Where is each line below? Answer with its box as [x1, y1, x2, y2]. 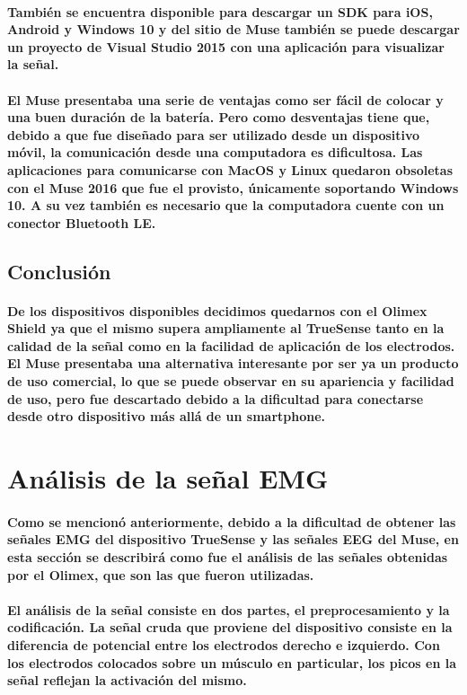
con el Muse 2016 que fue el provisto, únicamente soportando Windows [7, 178, 459, 197]
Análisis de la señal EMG [7, 460, 329, 497]
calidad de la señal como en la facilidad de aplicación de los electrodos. [7, 336, 455, 355]
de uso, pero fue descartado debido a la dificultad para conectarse [7, 389, 424, 408]
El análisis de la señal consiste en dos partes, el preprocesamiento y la [7, 600, 450, 619]
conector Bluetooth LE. [7, 213, 156, 232]
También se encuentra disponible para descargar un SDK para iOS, [7, 2, 433, 21]
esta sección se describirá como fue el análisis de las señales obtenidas [7, 548, 448, 566]
